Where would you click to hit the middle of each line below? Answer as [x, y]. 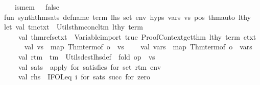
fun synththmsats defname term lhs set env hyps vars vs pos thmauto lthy [128, 17]
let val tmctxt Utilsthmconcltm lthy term [74, 27]
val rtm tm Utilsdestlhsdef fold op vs [87, 56]
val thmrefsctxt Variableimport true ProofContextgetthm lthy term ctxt [137, 36]
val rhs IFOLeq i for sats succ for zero [84, 77]
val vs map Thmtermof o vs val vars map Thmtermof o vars [138, 47]
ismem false [37, 7]
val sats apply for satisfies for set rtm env [90, 66]
